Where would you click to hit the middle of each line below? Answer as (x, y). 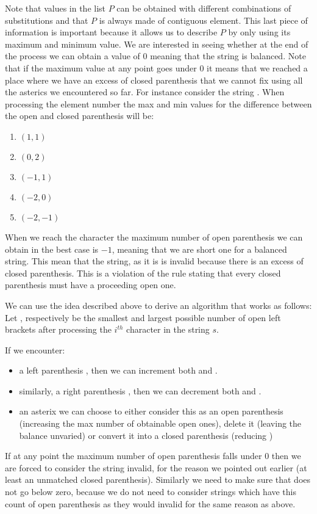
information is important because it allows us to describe (111, 32)
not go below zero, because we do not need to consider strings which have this (151, 492)
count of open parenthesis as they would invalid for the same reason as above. (150, 503)
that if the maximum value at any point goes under (101, 67)
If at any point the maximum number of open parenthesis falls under (134, 456)
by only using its (259, 32)
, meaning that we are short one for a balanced (199, 249)
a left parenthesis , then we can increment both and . (118, 370)
